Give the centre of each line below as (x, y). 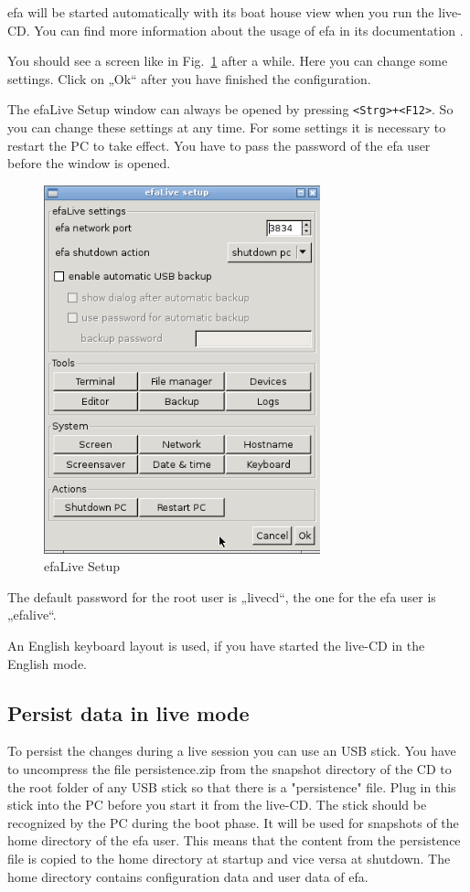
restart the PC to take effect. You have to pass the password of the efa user (219, 145)
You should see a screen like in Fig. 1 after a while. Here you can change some (228, 61)
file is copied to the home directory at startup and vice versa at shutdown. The (229, 859)
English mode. (48, 663)
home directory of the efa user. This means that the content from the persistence (234, 840)
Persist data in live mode (128, 712)
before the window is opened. (89, 163)
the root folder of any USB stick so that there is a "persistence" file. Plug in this (232, 786)
